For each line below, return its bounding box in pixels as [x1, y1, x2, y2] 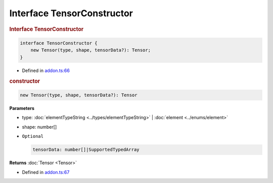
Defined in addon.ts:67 [22, 169, 70, 175]
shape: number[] [22, 124, 57, 130]
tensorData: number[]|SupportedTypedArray [32, 147, 140, 153]
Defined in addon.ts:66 [22, 67, 70, 74]
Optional [22, 133, 44, 139]
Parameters [9, 105, 35, 112]
